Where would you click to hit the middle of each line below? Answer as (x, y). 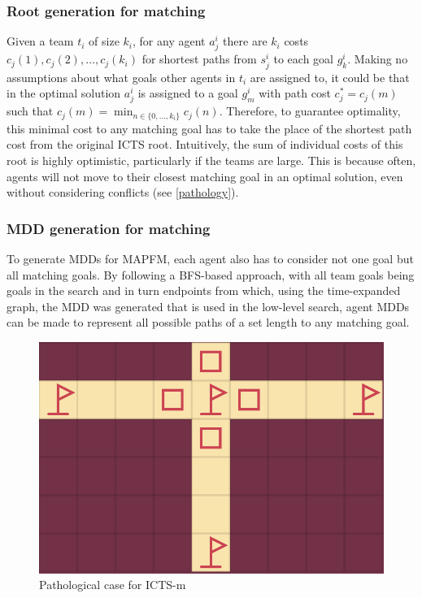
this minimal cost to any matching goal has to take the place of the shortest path (209, 128)
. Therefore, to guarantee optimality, (310, 111)
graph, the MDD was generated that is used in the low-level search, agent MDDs (208, 306)
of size (104, 41)
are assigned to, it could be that (330, 77)
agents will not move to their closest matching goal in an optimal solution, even (205, 176)
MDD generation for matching (109, 228)
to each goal (303, 59)
